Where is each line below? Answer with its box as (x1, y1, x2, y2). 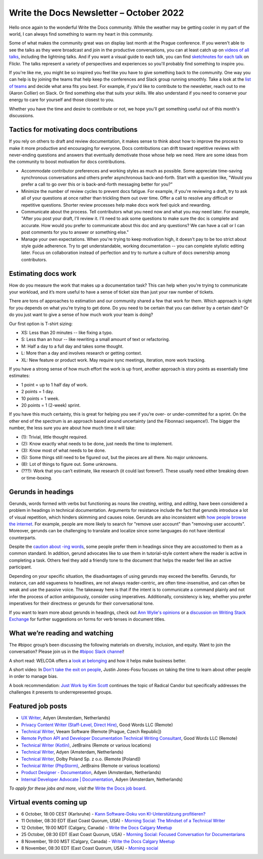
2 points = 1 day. (21, 389, 55, 395)
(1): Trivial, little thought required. (21, 434, 88, 440)
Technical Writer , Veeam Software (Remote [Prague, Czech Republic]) (21, 728, 162, 734)
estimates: (9, 373, 30, 378)
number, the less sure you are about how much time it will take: (9, 425, 136, 431)
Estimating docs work (9, 269, 76, 278)
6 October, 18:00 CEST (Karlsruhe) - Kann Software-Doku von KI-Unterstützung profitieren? (21, 811, 206, 817)
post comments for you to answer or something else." (21, 230, 129, 235)
